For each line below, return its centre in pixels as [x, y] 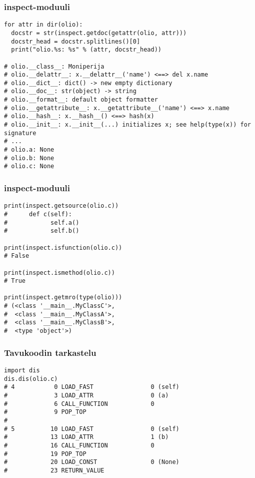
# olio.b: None [29, 158]
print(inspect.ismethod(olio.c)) [59, 273]
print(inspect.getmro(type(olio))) [63, 298]
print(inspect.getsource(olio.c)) [61, 206]
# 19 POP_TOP [45, 454]
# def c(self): [38, 214]
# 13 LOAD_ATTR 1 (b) [86, 437]
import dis [22, 370]
